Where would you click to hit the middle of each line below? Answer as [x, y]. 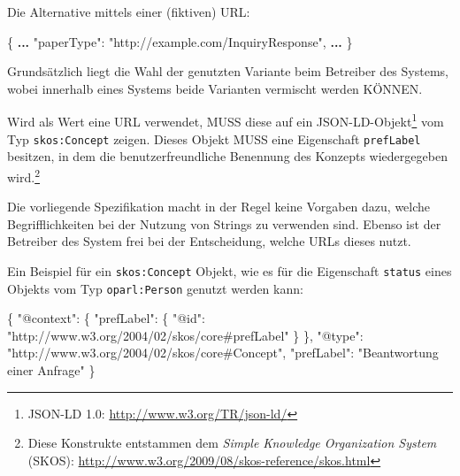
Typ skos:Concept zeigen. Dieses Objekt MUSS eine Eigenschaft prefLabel [214, 138]
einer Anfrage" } [51, 370]
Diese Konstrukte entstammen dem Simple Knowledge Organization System [232, 443]
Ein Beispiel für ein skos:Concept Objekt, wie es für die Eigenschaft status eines [230, 270]
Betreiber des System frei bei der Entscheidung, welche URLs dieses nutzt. [209, 241]
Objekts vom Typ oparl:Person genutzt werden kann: [155, 288]
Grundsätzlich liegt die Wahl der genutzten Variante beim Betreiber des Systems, [228, 71]
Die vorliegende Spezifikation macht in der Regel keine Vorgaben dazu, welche [219, 207]
